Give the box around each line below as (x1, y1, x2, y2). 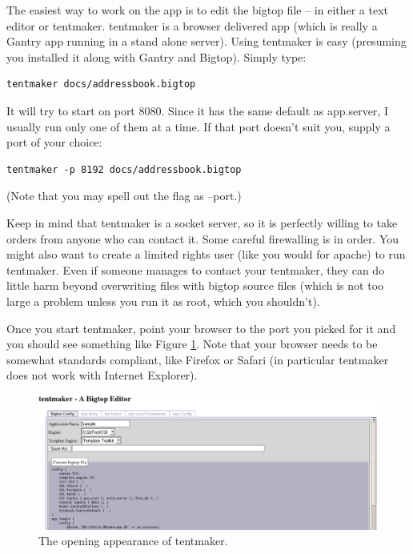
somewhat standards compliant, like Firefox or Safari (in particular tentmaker (6, 351, 389, 367)
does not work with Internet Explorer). (6, 367, 198, 383)
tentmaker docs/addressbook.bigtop (6, 78, 196, 90)
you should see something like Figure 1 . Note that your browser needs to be (6, 335, 378, 352)
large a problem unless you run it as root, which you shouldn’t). (6, 292, 320, 309)
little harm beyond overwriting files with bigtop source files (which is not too (6, 277, 384, 294)
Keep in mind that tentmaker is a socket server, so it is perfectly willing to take (6, 214, 398, 231)
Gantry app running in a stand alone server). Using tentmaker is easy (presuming (6, 33, 407, 50)
